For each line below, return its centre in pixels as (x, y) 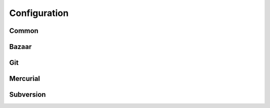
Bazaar (20, 47)
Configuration (39, 13)
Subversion (27, 95)
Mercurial (24, 79)
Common (24, 31)
